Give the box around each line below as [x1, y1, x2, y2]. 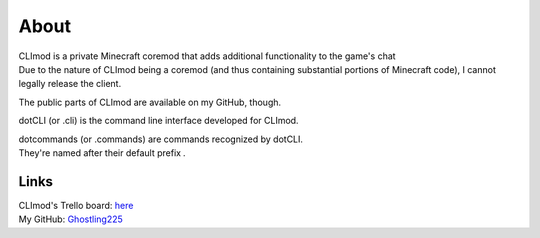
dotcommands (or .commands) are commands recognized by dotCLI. [18, 133, 304, 145]
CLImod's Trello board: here [18, 199, 134, 211]
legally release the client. [18, 78, 122, 90]
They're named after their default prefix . [18, 146, 187, 159]
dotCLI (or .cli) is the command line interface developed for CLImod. [18, 115, 299, 127]
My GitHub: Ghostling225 [18, 213, 124, 225]
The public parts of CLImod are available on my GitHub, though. [18, 96, 282, 108]
